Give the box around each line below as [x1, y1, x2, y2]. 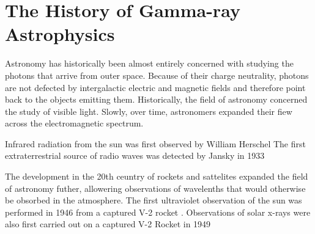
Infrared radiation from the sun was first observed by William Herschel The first [5, 137, 306, 150]
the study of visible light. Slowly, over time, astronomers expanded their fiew [5, 104, 292, 117]
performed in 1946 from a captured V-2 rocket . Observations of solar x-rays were [5, 205, 311, 218]
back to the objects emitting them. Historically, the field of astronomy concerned [5, 93, 308, 106]
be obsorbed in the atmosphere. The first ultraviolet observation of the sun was [5, 194, 302, 207]
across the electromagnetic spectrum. [5, 117, 144, 130]
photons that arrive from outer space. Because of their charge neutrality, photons [5, 68, 309, 81]
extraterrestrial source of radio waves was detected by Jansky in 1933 [5, 149, 265, 162]
